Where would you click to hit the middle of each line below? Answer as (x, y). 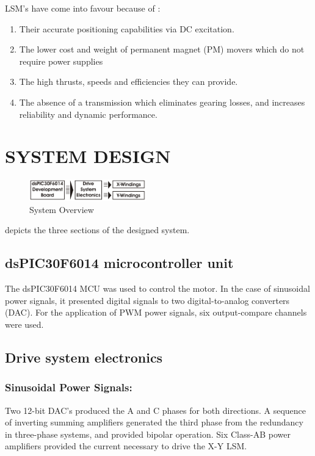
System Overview (62, 209)
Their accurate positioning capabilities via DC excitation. (127, 28)
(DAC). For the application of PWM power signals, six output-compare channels (156, 312)
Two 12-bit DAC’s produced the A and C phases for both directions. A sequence (156, 410)
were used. (24, 324)
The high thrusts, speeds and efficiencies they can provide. (129, 81)
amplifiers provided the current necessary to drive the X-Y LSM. (126, 446)
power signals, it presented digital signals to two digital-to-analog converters (147, 300)
